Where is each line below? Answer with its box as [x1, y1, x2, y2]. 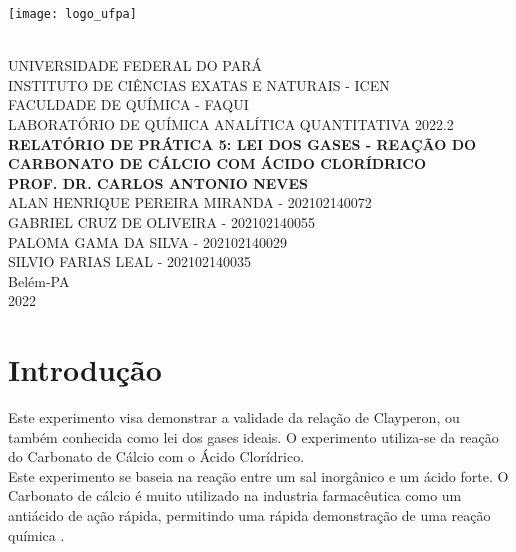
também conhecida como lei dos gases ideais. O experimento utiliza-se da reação [8, 426, 499, 447]
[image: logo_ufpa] [8, 7, 137, 21]
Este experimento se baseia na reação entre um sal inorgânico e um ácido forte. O [8, 465, 509, 486]
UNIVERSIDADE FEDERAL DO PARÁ [8, 55, 262, 76]
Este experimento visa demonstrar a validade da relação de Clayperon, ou [8, 407, 460, 428]
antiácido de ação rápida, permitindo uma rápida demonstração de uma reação [8, 505, 491, 526]
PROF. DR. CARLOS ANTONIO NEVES [8, 172, 309, 193]
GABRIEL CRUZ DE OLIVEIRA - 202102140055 [8, 212, 315, 232]
